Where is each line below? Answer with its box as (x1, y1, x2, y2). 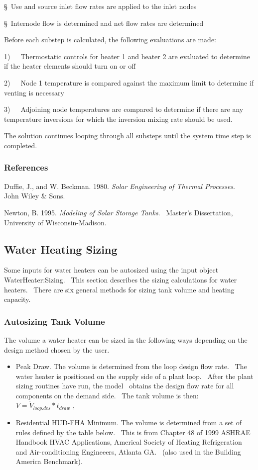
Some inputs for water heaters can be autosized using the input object (4, 265, 219, 275)
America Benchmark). (15, 456, 83, 467)
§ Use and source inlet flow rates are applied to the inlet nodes (4, 1, 197, 11)
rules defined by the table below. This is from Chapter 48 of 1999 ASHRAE (15, 427, 251, 437)
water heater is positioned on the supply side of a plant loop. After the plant (15, 371, 254, 381)
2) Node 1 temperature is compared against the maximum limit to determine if (4, 77, 254, 88)
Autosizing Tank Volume (4, 315, 105, 327)
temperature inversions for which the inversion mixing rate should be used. (4, 113, 233, 124)
